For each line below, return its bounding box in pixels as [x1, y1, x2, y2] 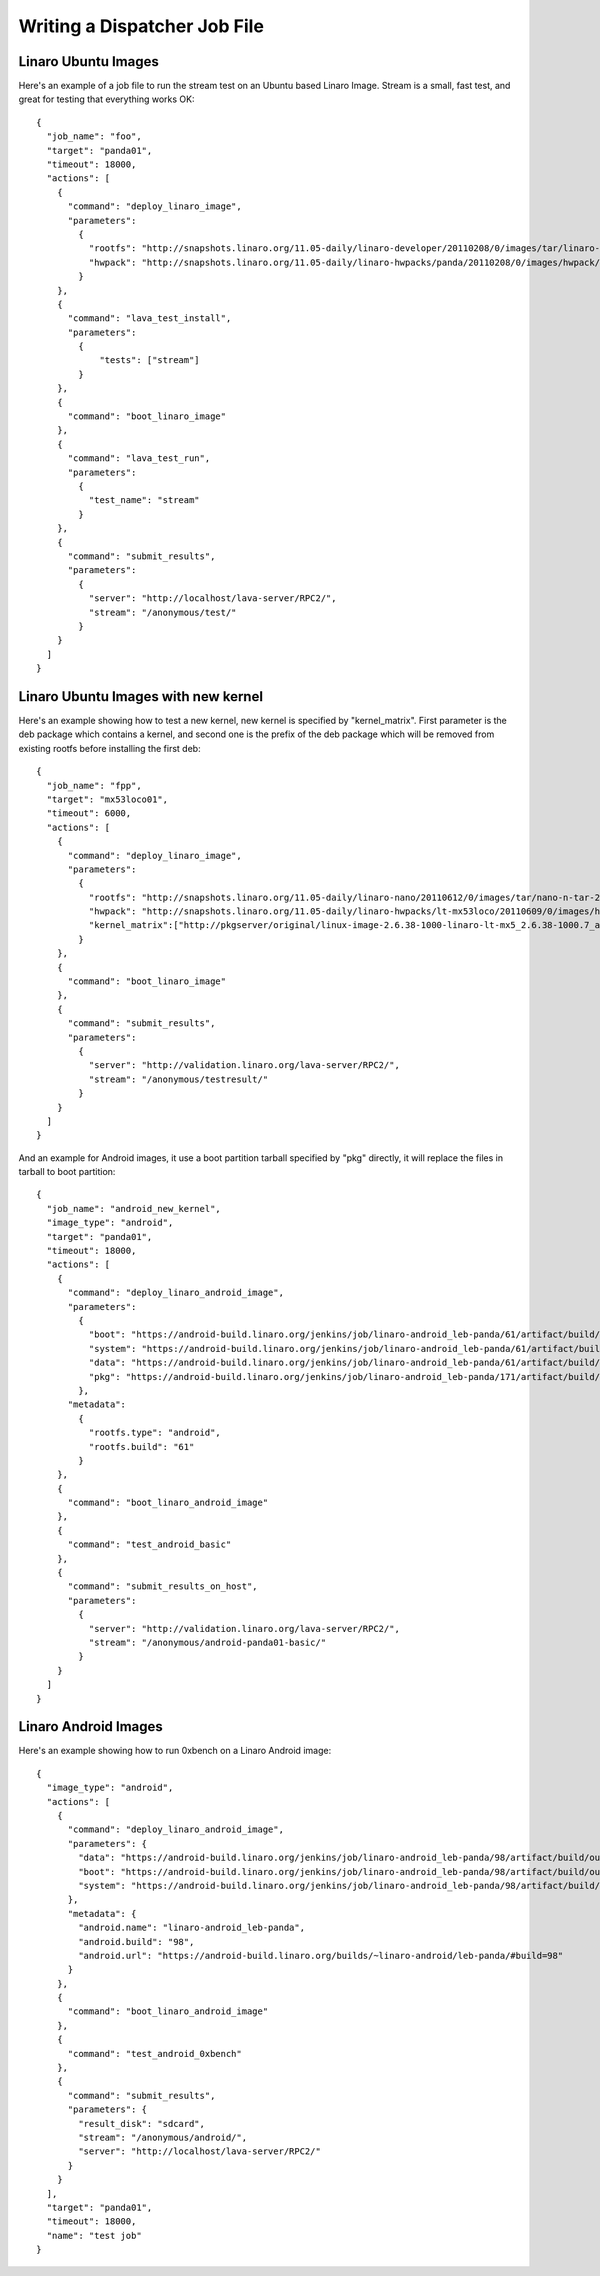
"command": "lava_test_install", [67, 313, 232, 324]
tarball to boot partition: [18, 1166, 116, 1178]
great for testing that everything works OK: [18, 93, 195, 105]
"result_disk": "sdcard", [78, 2118, 205, 2129]
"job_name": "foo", [46, 131, 142, 142]
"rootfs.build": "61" [88, 1441, 195, 1452]
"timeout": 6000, [46, 808, 132, 819]
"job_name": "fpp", [46, 780, 142, 791]
